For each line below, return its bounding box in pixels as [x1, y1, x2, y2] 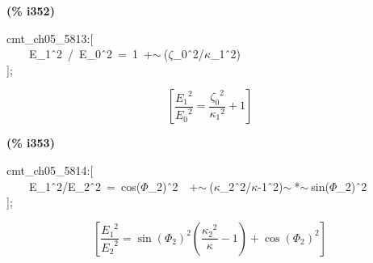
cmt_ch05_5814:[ [6, 161, 94, 178]
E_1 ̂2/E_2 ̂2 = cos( [28, 177, 141, 194]
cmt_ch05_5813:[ [6, 29, 94, 46]
